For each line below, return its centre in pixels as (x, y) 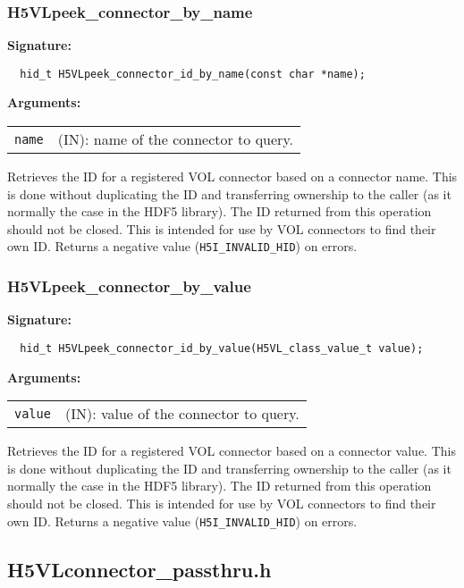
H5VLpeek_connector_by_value (129, 286)
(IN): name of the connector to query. (175, 139)
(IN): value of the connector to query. (182, 414)
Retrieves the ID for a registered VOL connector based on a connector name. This (232, 176)
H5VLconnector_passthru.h (139, 569)
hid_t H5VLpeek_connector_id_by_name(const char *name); (193, 74)
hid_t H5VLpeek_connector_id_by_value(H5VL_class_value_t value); (222, 348)
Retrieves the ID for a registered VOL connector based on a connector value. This (232, 451)
